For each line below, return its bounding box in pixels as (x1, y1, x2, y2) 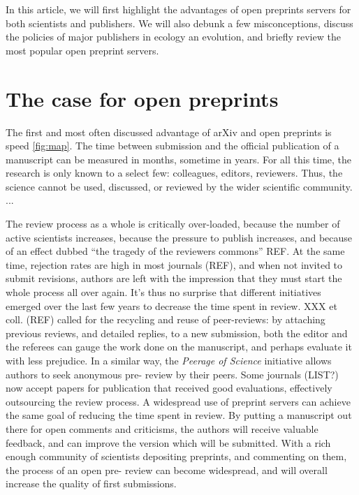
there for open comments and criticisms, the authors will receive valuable (6, 421, 318, 436)
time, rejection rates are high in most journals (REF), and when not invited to (6, 257, 343, 272)
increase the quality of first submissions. (6, 476, 177, 491)
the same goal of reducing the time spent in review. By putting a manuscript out (6, 408, 352, 422)
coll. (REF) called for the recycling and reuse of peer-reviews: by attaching (6, 312, 325, 327)
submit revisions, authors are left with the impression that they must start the (6, 271, 342, 286)
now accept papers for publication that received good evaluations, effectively (6, 381, 332, 395)
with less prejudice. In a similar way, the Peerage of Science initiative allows (6, 353, 332, 367)
